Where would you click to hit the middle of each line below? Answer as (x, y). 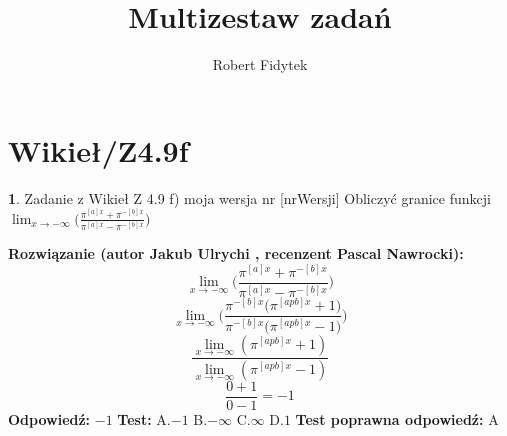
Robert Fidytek (260, 64)
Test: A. (144, 419)
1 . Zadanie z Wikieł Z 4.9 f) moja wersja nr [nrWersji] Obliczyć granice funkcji (249, 197)
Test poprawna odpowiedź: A (397, 419)
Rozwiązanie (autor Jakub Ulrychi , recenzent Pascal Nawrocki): (236, 253)
